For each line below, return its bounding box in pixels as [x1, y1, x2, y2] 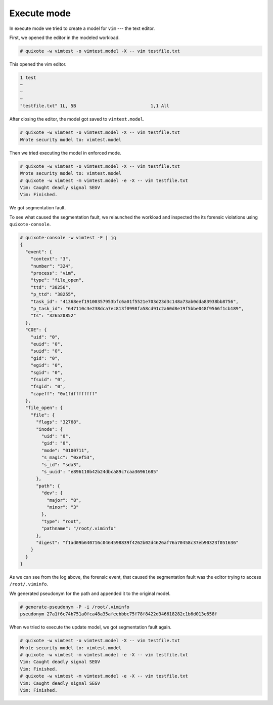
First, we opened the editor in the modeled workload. [9, 34, 120, 41]
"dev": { [41, 490, 63, 496]
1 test [20, 75, 36, 81]
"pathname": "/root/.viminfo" [41, 526, 116, 532]
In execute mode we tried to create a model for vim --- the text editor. [9, 25, 155, 31]
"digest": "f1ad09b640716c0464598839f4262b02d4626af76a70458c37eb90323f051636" [36, 540, 239, 545]
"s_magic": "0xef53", [41, 455, 95, 461]
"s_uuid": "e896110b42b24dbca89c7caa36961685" [41, 469, 159, 474]
